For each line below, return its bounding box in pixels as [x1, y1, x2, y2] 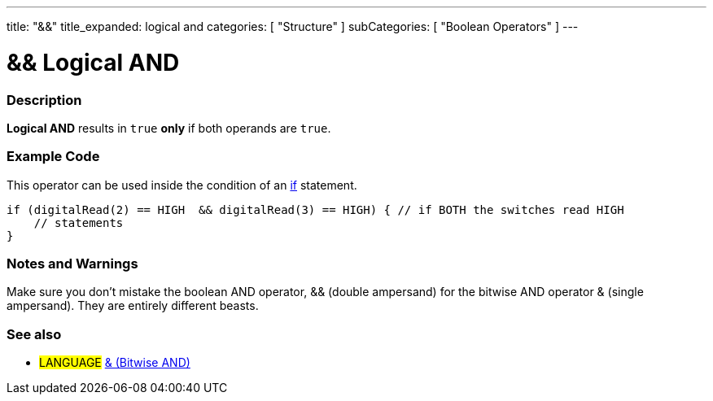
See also [7, 325, 62, 342]
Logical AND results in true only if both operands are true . [7, 120, 331, 135]
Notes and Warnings [7, 255, 138, 272]
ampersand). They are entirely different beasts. [7, 299, 259, 313]
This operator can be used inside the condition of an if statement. [7, 177, 357, 192]
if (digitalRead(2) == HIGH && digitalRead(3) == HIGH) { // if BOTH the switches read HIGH [7, 203, 624, 216]
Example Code [7, 148, 100, 165]
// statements [33, 216, 124, 229]
